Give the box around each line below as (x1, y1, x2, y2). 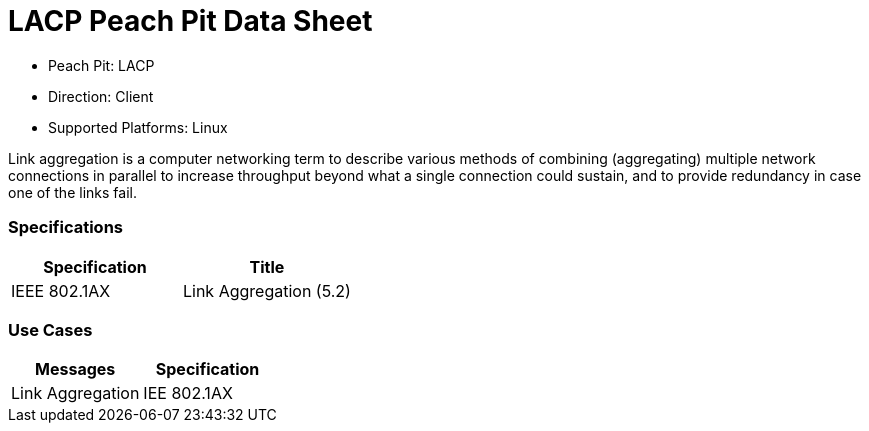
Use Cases (8, 319, 93, 340)
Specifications (8, 217, 123, 238)
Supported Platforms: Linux (48, 118, 228, 136)
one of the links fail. (8, 183, 137, 201)
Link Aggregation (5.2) (182, 280, 351, 301)
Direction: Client (48, 87, 154, 105)
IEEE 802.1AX (11, 280, 111, 301)
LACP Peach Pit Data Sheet (8, 4, 373, 38)
